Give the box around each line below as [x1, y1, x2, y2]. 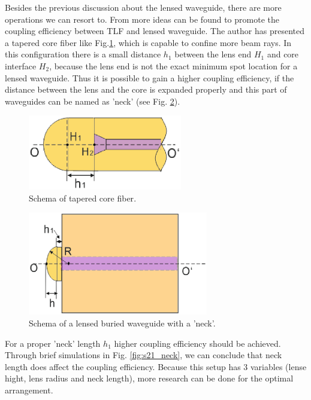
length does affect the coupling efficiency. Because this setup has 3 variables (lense [5, 360, 307, 372]
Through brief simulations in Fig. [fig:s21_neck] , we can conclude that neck [5, 349, 282, 361]
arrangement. [5, 384, 53, 396]
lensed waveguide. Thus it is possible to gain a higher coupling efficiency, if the [5, 71, 294, 84]
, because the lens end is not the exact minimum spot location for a [49, 59, 298, 72]
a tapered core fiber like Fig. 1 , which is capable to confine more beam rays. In [5, 36, 292, 48]
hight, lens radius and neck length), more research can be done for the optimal [5, 372, 294, 384]
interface [5, 59, 37, 72]
